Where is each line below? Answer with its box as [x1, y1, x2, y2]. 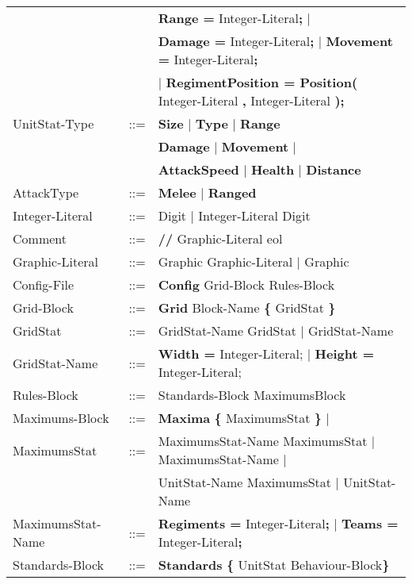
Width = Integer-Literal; [158, 344, 303, 363]
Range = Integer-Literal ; [158, 9, 303, 27]
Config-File [13, 275, 74, 294]
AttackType [13, 183, 79, 202]
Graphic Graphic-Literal [158, 252, 293, 271]
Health [250, 160, 295, 179]
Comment [13, 229, 67, 248]
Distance [306, 160, 361, 179]
